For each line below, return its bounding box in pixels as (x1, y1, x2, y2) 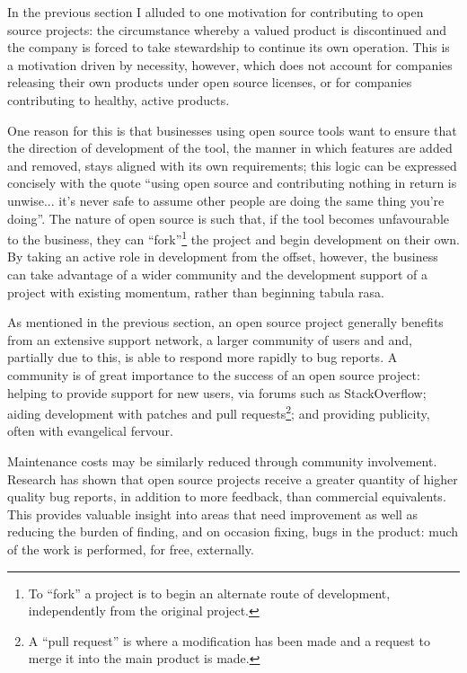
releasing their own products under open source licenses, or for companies (7, 73, 412, 92)
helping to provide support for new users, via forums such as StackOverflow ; (7, 383, 427, 402)
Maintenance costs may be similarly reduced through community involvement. (7, 451, 437, 470)
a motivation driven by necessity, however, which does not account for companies (7, 55, 453, 74)
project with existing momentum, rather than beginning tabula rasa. (7, 282, 384, 301)
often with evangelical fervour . (7, 421, 173, 440)
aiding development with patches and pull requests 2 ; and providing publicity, (7, 402, 430, 422)
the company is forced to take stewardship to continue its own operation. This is (7, 38, 450, 57)
